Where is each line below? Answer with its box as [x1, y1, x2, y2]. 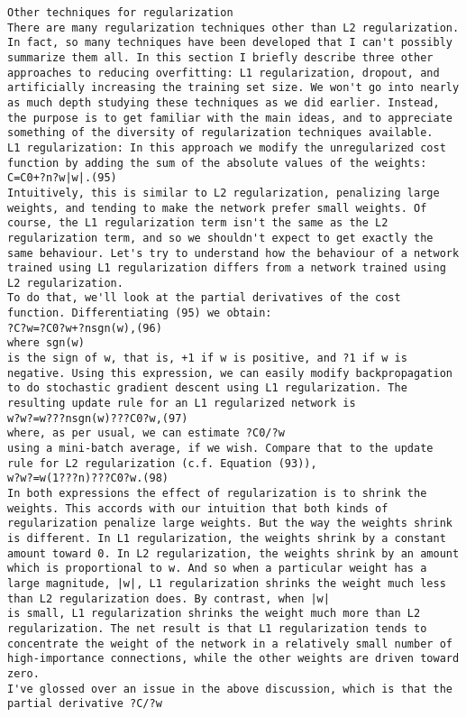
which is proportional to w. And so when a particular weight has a [7, 562, 427, 575]
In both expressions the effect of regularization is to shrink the [7, 487, 427, 500]
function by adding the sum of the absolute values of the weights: [7, 156, 427, 170]
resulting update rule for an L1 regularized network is [7, 397, 356, 410]
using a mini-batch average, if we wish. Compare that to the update [7, 442, 434, 455]
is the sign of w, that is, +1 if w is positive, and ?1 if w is [7, 352, 407, 365]
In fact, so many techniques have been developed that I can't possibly [7, 36, 452, 50]
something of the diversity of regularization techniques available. [7, 126, 434, 140]
